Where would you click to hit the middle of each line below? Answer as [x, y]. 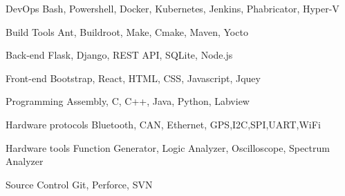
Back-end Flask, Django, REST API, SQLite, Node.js [119, 55]
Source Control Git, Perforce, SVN [79, 184]
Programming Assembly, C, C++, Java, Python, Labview [128, 101]
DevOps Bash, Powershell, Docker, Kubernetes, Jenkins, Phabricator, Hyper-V [172, 8]
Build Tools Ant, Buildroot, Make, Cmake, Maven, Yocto [127, 31]
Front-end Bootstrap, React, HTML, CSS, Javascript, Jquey [133, 78]
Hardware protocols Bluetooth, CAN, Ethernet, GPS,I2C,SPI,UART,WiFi [163, 124]
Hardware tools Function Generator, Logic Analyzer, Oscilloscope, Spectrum [168, 147]
